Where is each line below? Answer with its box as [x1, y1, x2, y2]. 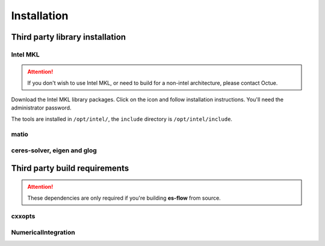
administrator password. [11, 104, 72, 111]
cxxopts [11, 212, 36, 221]
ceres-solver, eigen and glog [11, 146, 97, 155]
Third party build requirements [11, 163, 129, 173]
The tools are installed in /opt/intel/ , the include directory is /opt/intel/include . [11, 115, 233, 123]
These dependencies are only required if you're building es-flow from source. [27, 194, 221, 201]
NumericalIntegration [11, 228, 75, 236]
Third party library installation [11, 32, 126, 42]
